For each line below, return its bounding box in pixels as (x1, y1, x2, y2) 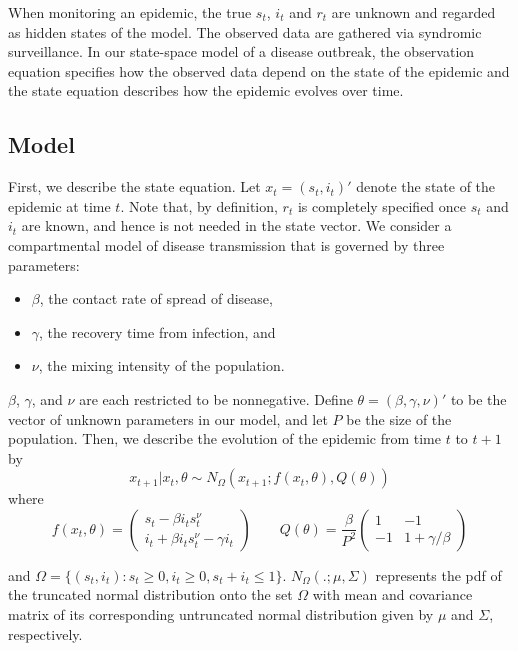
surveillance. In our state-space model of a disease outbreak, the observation (8, 41, 475, 62)
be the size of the (346, 408, 452, 429)
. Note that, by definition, (120, 195, 278, 216)
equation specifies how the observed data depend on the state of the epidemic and (8, 60, 510, 81)
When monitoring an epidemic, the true (8, 2, 252, 22)
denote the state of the (356, 176, 496, 197)
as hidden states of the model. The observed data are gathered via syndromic (8, 21, 482, 42)
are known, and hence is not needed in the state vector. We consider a (21, 215, 452, 236)
